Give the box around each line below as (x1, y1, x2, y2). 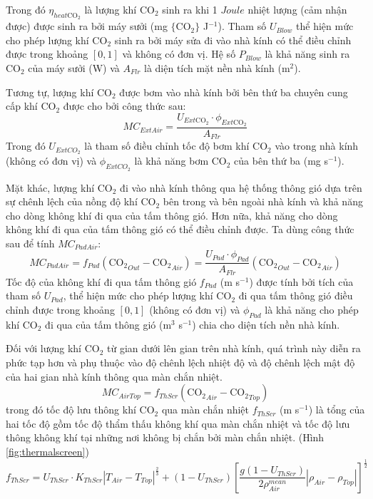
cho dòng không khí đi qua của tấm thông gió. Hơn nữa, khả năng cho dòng (6, 207, 338, 222)
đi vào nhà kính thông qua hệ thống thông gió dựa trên (120, 180, 362, 195)
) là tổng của (308, 402, 365, 417)
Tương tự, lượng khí (6, 84, 94, 99)
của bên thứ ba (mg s (234, 153, 328, 168)
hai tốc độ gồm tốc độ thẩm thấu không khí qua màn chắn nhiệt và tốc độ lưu (6, 416, 350, 431)
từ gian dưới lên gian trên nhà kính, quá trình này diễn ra (107, 341, 361, 356)
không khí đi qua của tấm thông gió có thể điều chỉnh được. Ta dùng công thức (6, 222, 354, 237)
